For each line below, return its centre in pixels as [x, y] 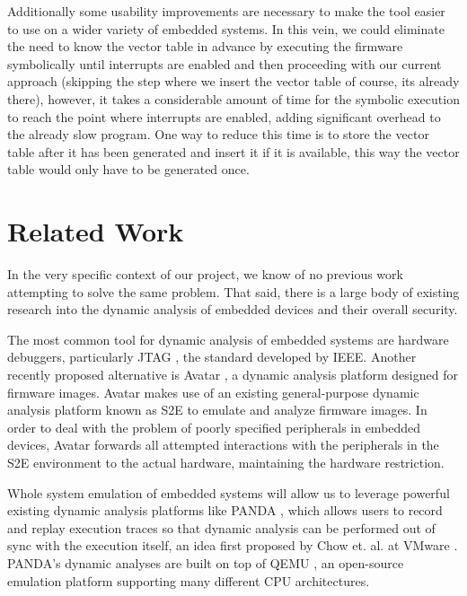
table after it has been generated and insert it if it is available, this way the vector [233, 151]
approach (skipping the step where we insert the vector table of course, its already [233, 81]
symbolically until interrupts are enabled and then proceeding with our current [225, 63]
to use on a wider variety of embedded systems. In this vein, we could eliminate [226, 28]
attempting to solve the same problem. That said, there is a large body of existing [233, 291]
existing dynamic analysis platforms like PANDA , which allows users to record [225, 510]
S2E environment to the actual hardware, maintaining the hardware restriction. [226, 462]
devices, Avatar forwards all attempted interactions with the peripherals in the [223, 445]
